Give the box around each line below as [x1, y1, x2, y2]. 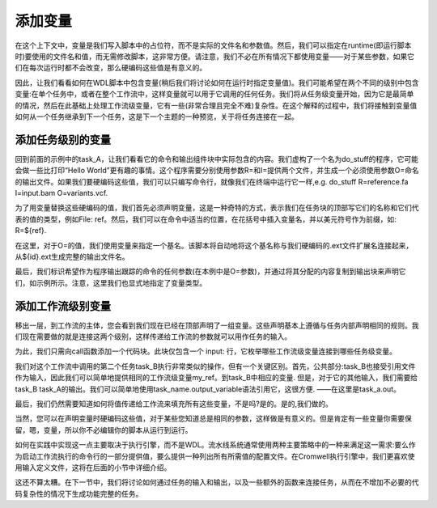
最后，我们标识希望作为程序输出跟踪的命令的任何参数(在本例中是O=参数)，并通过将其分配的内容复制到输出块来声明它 [15, 267, 406, 277]
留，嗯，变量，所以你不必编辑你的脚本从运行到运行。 [15, 425, 193, 434]
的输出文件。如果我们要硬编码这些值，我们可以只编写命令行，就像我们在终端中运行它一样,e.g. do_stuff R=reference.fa [15, 176, 409, 186]
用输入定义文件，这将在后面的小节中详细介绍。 [15, 462, 172, 472]
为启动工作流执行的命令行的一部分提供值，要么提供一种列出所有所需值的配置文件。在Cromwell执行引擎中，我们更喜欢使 [15, 451, 416, 461]
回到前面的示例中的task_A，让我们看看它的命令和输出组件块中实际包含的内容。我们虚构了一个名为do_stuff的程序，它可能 [15, 154, 419, 163]
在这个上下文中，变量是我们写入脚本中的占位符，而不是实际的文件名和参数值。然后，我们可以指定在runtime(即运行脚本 [15, 40, 412, 50]
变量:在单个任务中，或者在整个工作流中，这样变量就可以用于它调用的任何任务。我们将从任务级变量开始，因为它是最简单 [15, 89, 414, 99]
